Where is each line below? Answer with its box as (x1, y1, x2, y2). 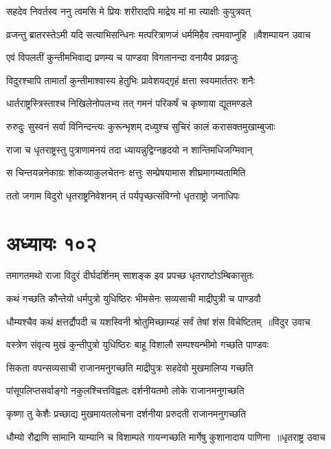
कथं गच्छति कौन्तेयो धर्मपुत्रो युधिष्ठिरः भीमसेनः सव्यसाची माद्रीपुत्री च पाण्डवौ (6, 291, 261, 306)
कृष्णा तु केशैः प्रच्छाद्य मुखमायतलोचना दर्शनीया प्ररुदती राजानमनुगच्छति (6, 406, 247, 421)
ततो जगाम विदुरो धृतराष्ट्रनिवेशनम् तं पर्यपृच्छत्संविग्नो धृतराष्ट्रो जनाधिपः (6, 188, 240, 202)
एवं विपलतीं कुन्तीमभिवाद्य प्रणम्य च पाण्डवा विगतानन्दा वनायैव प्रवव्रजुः (6, 50, 238, 64)
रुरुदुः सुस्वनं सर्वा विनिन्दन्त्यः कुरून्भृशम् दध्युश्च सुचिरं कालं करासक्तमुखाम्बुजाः (6, 119, 275, 133)
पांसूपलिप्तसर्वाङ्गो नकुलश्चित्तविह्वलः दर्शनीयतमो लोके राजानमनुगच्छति (6, 383, 244, 398)
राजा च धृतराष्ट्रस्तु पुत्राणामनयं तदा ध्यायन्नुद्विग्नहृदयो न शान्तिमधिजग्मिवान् (6, 142, 253, 156)
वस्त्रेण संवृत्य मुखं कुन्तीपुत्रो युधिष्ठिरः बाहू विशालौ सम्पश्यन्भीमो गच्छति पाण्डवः (6, 337, 269, 352)
